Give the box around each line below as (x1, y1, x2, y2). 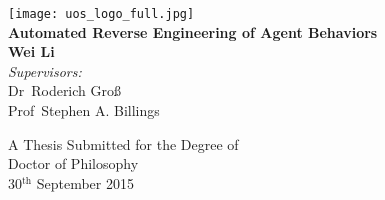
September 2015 (36, 172, 134, 193)
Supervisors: (8, 60, 82, 81)
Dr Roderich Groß (8, 80, 122, 101)
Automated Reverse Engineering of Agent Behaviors (8, 21, 378, 42)
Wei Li (8, 41, 55, 62)
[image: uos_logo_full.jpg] (8, 7, 195, 21)
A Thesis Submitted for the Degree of (8, 133, 239, 154)
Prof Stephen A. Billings (8, 100, 160, 121)
